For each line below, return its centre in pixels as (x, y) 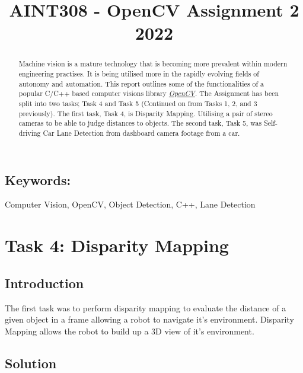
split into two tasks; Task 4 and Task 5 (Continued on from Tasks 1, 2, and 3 (138, 103)
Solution (31, 363)
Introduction (44, 283)
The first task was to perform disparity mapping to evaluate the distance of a (146, 307)
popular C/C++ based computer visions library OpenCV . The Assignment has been (149, 93)
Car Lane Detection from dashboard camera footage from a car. (141, 133)
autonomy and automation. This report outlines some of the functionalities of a (141, 83)
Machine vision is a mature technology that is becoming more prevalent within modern (153, 64)
